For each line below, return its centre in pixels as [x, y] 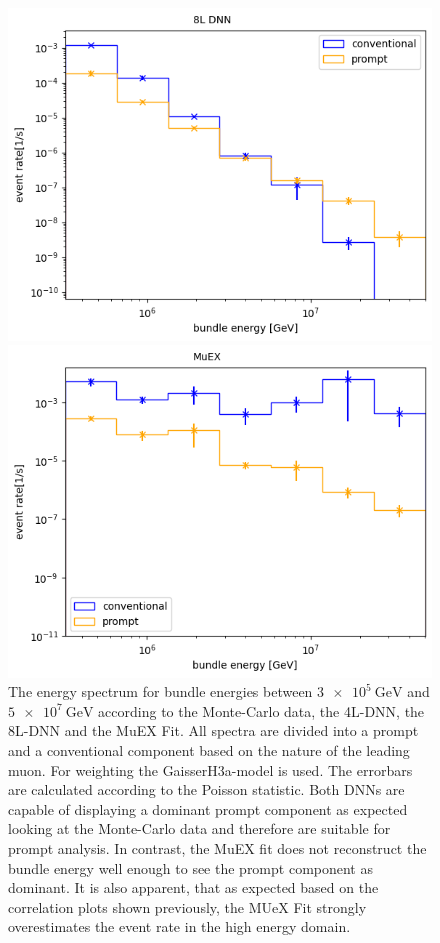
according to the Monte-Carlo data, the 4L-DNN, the [261, 710]
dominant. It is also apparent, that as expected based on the [193, 887]
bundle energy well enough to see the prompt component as [190, 867]
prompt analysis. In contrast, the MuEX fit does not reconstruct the [217, 847]
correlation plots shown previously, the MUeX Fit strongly [187, 906]
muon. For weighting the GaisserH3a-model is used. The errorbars [210, 769]
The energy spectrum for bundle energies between [160, 691]
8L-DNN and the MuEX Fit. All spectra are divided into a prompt [213, 730]
